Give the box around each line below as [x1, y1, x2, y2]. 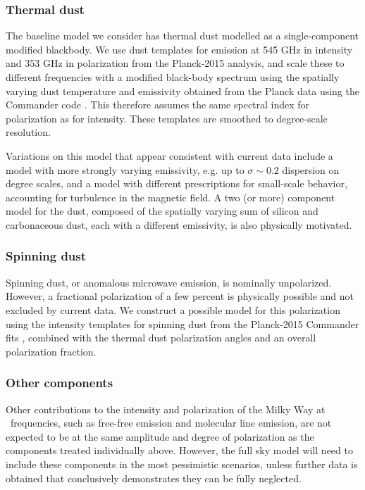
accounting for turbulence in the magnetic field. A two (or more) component [6, 189, 335, 204]
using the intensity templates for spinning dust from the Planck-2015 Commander [6, 316, 359, 331]
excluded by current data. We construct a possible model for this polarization [6, 302, 340, 317]
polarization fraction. [6, 344, 97, 358]
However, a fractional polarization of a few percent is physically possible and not [6, 289, 354, 303]
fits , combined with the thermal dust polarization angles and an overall [6, 330, 316, 345]
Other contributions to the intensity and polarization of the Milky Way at [6, 401, 326, 416]
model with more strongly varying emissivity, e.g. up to [6, 162, 245, 177]
